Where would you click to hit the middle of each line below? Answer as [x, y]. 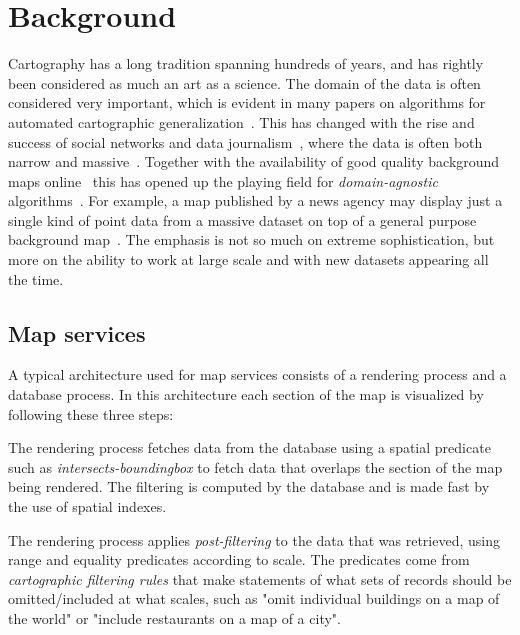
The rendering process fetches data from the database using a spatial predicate [249, 447]
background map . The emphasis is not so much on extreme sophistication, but [251, 239]
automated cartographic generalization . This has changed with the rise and [241, 121]
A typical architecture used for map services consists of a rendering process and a [257, 374]
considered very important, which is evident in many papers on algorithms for [247, 102]
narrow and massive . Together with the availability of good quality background [254, 161]
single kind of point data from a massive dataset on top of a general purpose [242, 219]
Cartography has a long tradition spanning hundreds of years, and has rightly [246, 63]
